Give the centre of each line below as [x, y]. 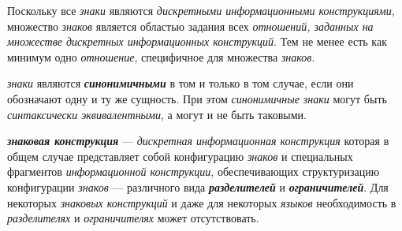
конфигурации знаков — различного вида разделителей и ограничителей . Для [198, 186]
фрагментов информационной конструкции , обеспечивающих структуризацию [194, 171]
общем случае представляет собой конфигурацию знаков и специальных [180, 156]
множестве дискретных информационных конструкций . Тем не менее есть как [197, 41]
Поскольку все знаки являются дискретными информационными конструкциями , [201, 10]
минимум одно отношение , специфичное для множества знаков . [161, 56]
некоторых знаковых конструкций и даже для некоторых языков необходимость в [202, 202]
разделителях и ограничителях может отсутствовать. [133, 218]
